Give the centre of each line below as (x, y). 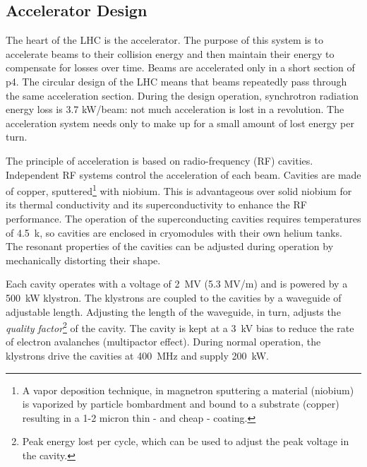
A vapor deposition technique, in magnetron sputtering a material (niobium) (188, 390)
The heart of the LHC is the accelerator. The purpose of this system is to (164, 40)
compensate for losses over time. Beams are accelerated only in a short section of (180, 67)
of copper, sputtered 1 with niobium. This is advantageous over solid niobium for (179, 190)
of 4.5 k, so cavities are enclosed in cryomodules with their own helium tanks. (174, 232)
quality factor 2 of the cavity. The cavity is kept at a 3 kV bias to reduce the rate (180, 327)
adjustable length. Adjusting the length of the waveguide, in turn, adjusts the (173, 311)
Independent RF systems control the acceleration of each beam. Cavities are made (183, 174)
